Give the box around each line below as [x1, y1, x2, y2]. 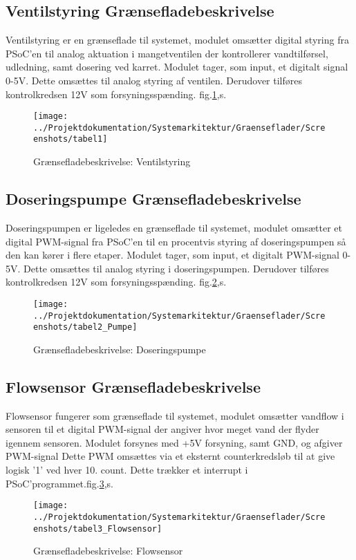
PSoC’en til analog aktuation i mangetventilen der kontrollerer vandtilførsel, [6, 46, 328, 60]
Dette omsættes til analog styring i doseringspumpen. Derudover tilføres [24, 261, 329, 275]
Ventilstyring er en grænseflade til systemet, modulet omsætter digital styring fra [6, 32, 349, 47]
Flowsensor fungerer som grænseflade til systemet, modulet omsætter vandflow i [6, 408, 344, 422]
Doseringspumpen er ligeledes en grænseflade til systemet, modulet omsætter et [6, 220, 342, 234]
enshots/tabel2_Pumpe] [33, 322, 138, 333]
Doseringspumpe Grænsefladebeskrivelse [6, 188, 301, 209]
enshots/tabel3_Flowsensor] [33, 523, 162, 534]
